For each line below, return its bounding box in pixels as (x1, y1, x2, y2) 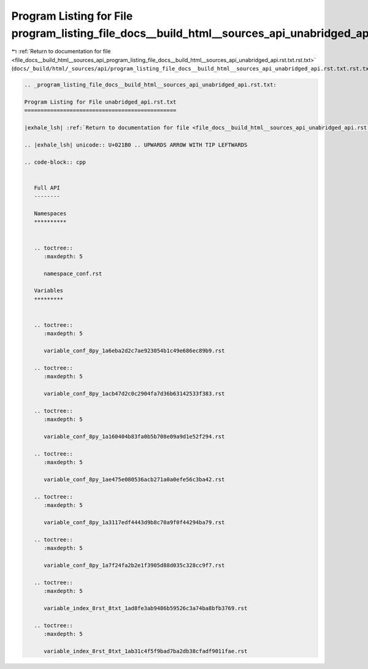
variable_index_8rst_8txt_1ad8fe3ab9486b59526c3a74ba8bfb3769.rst (44, 605, 248, 611)
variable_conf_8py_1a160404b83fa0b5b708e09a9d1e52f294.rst (44, 433, 225, 440)
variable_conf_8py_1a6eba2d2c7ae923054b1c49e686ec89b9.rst (44, 347, 225, 354)
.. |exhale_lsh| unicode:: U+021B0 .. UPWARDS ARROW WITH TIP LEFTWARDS (24, 141, 248, 148)
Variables (34, 287, 64, 294)
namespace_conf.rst (44, 270, 102, 277)
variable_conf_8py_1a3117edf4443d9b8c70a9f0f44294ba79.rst (44, 519, 225, 526)
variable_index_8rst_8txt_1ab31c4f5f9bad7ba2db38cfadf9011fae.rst (44, 648, 248, 654)
